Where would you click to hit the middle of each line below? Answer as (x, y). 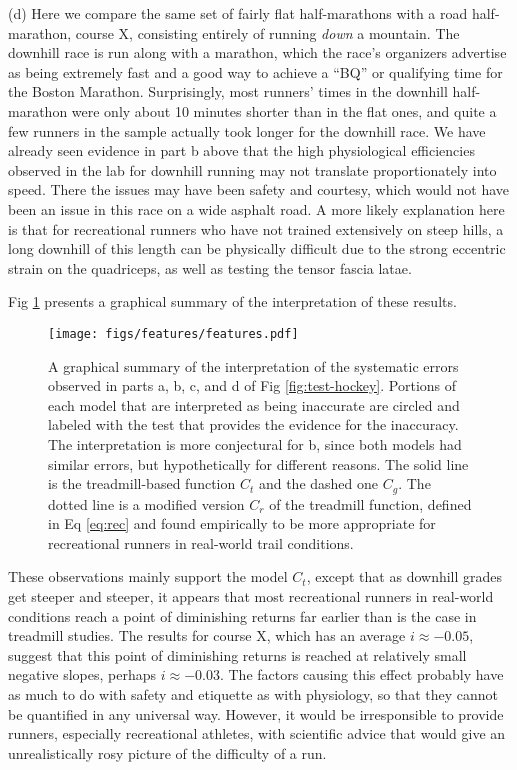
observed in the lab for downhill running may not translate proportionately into (252, 169)
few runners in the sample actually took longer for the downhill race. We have (247, 130)
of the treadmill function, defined (370, 503)
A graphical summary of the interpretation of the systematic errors (253, 365)
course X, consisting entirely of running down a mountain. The (267, 32)
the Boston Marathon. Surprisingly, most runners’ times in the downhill (228, 91)
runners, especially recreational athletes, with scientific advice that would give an (257, 733)
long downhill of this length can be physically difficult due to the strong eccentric (257, 248)
